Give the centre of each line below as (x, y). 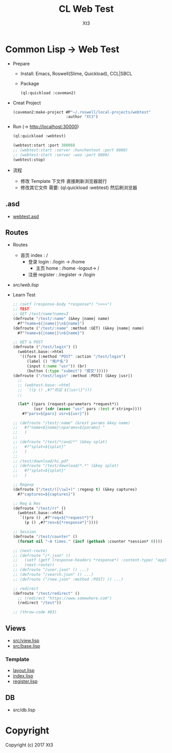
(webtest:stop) (29, 160)
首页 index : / (34, 255)
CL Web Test (86, 9)
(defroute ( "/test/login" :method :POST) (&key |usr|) (73, 375)
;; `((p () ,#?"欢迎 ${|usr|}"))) (55, 390)
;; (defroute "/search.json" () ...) (53, 575)
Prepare (21, 63)
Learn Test (24, 295)
